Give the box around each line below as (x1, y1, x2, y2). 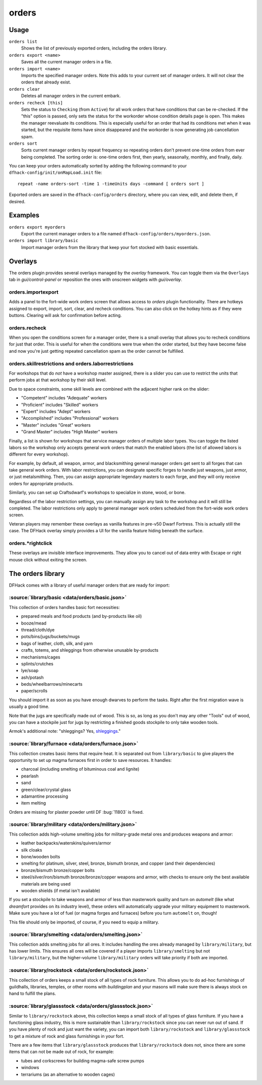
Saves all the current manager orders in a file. (21, 59, 113, 65)
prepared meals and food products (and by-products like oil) (21, 613, 142, 619)
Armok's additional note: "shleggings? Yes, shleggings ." (9, 728, 121, 734)
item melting (21, 800, 46, 806)
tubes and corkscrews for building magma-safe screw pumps (21, 1058, 145, 1064)
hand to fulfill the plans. (9, 990, 56, 997)
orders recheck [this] (9, 100, 63, 105)
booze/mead (21, 620, 47, 626)
